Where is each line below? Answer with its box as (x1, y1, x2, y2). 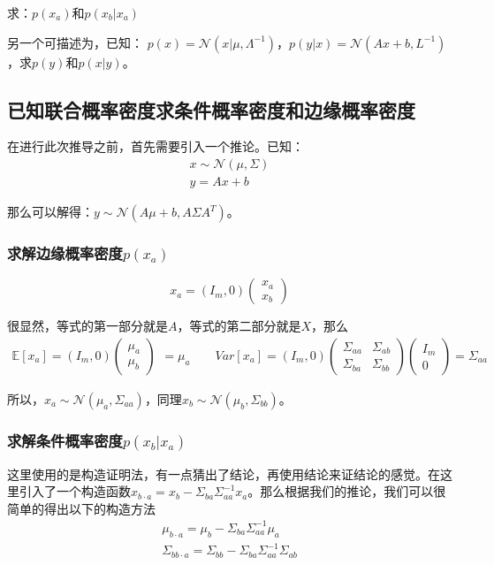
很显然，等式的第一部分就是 (7, 317, 168, 335)
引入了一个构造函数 (19, 482, 131, 500)
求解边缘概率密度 (7, 241, 123, 263)
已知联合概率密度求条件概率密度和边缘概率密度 (7, 95, 415, 123)
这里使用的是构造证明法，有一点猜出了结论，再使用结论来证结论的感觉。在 (7, 464, 440, 483)
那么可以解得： (7, 202, 94, 221)
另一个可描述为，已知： (7, 33, 143, 51)
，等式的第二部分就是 (177, 317, 301, 335)
